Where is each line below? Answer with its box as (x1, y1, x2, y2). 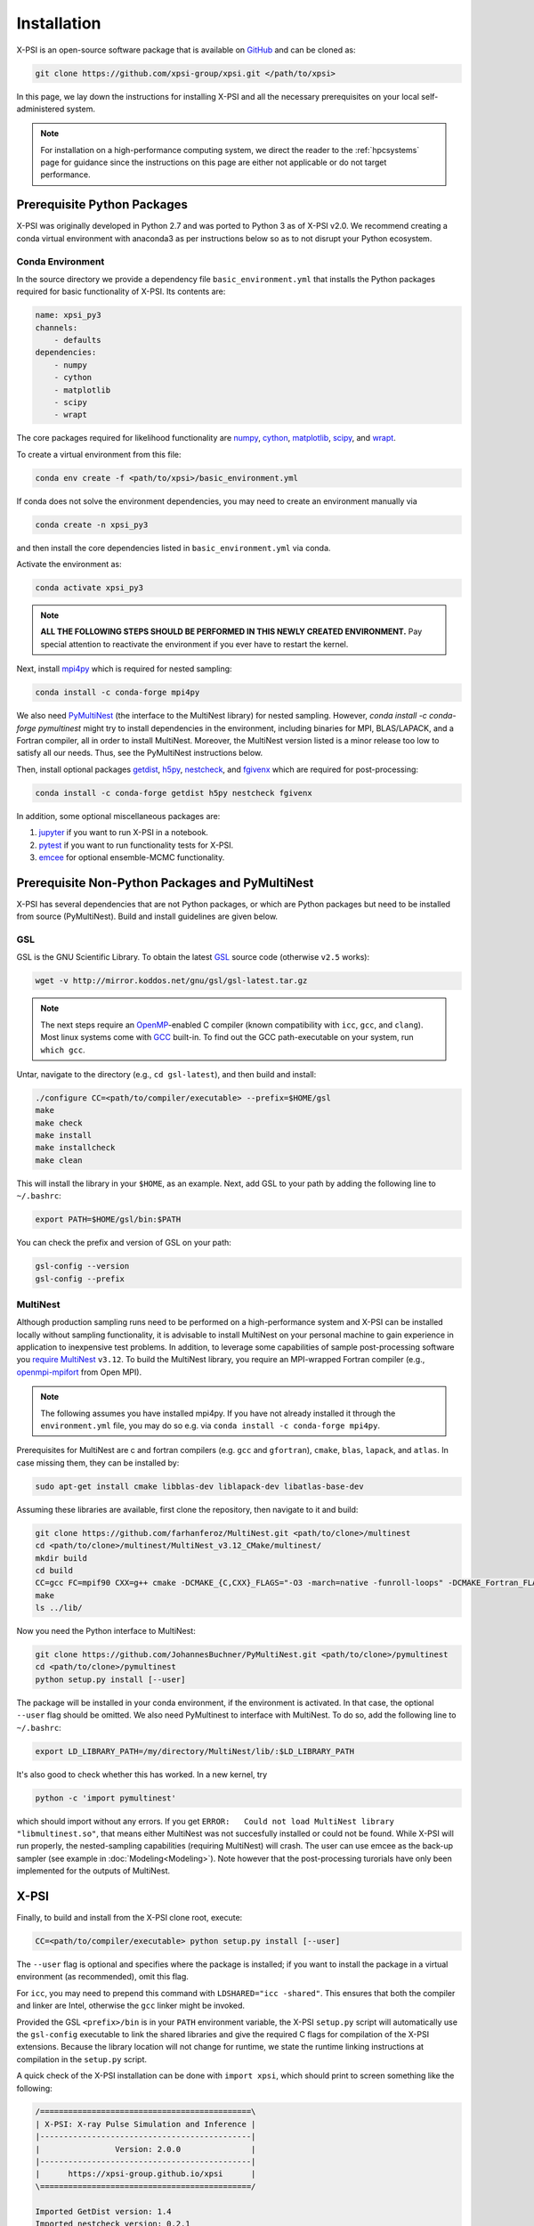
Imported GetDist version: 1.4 (35, 2206, 173, 2216)
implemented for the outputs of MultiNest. (16, 1865, 171, 1876)
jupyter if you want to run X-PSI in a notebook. (38, 827, 209, 838)
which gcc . (40, 1044, 85, 1055)
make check (35, 1117, 83, 1128)
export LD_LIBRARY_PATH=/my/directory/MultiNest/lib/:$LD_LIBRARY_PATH (35, 1746, 355, 1756)
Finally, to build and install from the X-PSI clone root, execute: (16, 1913, 243, 1923)
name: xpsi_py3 (35, 310, 101, 321)
